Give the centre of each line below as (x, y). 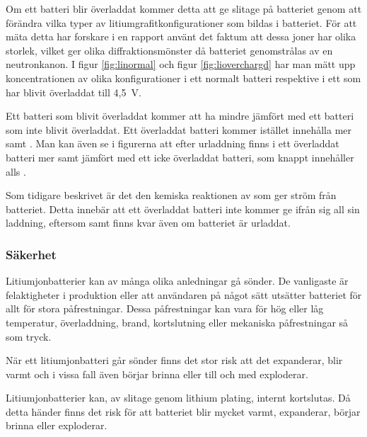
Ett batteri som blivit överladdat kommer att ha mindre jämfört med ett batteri (180, 116)
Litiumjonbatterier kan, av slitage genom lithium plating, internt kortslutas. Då (178, 398)
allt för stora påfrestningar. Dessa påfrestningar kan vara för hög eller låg (165, 308)
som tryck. (29, 336)
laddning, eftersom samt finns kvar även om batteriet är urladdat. (148, 223)
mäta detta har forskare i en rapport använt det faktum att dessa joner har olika (181, 36)
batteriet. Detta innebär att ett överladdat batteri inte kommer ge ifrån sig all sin (183, 209)
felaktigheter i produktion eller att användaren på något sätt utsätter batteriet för (184, 294)
